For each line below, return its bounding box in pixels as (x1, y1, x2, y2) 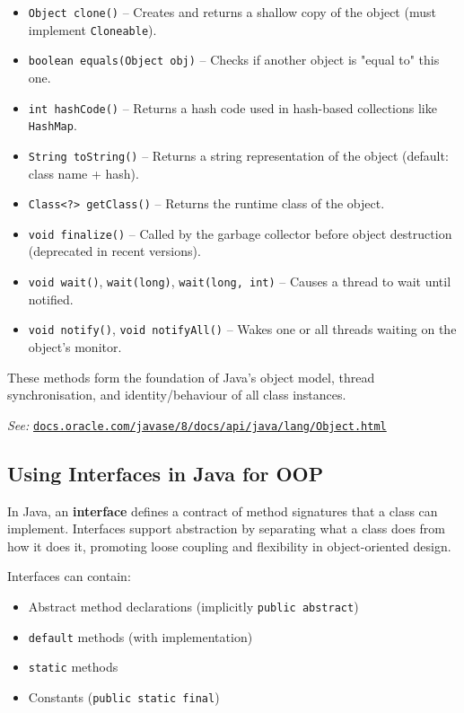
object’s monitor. (28, 337, 122, 356)
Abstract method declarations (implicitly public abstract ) (28, 596, 359, 615)
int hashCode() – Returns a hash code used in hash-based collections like (28, 98, 437, 117)
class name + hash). (28, 163, 139, 182)
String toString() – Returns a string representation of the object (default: (28, 145, 449, 164)
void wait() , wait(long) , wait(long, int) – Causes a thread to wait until (28, 272, 451, 291)
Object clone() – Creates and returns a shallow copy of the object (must (28, 3, 436, 21)
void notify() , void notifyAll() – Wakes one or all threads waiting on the (28, 320, 457, 339)
